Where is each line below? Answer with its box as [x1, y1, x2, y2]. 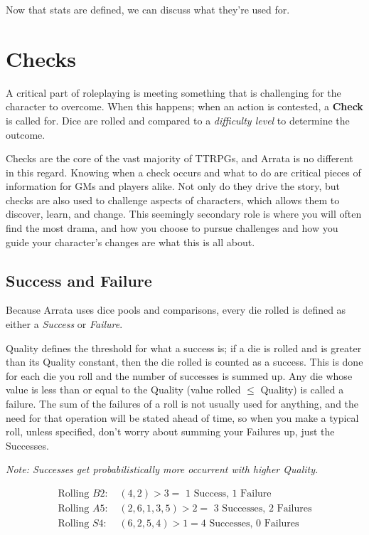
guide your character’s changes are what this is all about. [6, 234, 255, 249]
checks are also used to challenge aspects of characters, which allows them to [6, 192, 340, 207]
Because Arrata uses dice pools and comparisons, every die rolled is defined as [6, 302, 346, 317]
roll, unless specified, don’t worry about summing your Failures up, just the [6, 424, 335, 439]
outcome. [6, 127, 46, 142]
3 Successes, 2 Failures [213, 504, 312, 514]
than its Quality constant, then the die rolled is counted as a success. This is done [6, 354, 363, 369]
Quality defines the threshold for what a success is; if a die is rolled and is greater [6, 340, 362, 355]
